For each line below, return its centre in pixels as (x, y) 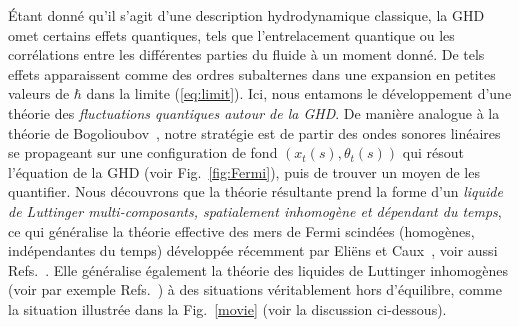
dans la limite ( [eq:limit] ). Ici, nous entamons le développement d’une (299, 93)
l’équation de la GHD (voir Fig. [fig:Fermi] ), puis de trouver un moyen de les (244, 171)
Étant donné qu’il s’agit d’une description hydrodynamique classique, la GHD (246, 15)
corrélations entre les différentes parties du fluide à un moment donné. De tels (246, 54)
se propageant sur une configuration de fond (143, 152)
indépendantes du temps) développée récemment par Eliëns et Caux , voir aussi (253, 250)
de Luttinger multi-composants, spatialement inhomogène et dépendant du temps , (255, 210)
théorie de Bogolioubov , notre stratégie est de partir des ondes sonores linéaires (254, 132)
